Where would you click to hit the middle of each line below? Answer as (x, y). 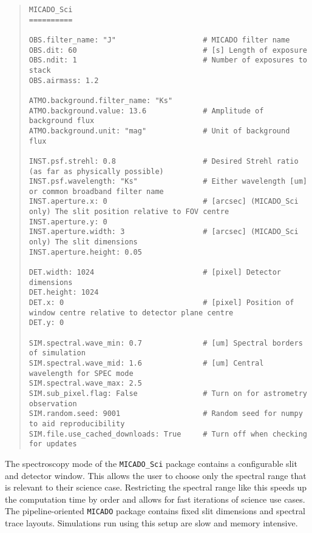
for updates (53, 444)
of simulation (57, 353)
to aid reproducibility (77, 424)
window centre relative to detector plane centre (131, 313)
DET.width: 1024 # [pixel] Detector (155, 273)
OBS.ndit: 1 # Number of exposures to (168, 60)
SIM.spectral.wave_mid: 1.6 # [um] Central (146, 363)
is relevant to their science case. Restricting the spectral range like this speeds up (156, 487)
